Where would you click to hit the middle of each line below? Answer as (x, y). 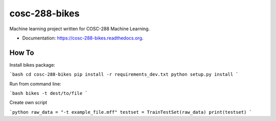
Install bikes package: (32, 65)
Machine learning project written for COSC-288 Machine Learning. (80, 29)
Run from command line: (35, 84)
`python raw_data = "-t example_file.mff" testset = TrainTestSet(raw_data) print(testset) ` (131, 112)
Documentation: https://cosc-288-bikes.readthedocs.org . (83, 38)
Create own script (28, 103)
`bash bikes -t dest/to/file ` (49, 93)
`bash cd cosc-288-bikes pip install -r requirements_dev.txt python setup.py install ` (124, 75)
